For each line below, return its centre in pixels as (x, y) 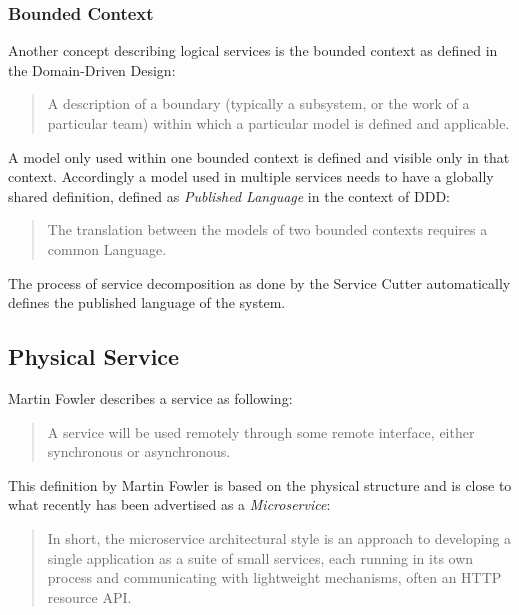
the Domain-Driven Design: (92, 69)
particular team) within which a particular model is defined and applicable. (278, 123)
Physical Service (94, 356)
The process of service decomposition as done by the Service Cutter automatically (259, 282)
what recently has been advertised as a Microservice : (169, 504)
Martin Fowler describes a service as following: (150, 397)
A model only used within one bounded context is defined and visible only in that (259, 156)
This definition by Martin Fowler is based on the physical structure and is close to (260, 484)
